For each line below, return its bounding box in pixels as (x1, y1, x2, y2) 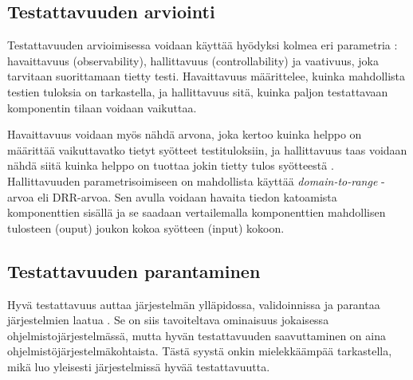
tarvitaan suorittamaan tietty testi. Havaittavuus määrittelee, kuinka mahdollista (7, 68, 406, 84)
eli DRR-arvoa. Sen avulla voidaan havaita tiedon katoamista (37, 188, 337, 205)
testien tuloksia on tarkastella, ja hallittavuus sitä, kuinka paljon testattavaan (7, 83, 388, 100)
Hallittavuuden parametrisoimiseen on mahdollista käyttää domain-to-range (7, 172, 378, 189)
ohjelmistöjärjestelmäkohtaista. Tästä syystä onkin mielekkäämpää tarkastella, (7, 343, 392, 359)
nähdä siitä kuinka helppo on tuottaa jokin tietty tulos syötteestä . (7, 157, 334, 174)
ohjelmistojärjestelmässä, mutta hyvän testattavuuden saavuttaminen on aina (7, 327, 386, 343)
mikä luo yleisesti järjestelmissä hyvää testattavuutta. (7, 358, 270, 374)
